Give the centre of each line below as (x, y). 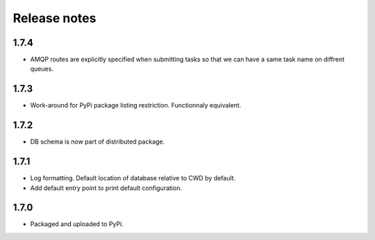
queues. (42, 69)
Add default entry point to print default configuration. (106, 188)
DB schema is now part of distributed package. (98, 142)
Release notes (55, 18)
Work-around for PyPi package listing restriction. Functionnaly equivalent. (136, 105)
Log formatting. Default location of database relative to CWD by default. (133, 178)
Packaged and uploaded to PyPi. (77, 224)
